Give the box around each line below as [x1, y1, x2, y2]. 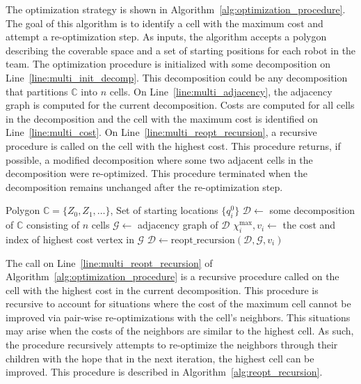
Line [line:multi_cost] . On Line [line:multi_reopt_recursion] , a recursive [6, 125, 317, 139]
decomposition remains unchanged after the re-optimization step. [6, 179, 283, 194]
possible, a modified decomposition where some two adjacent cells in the [6, 152, 313, 167]
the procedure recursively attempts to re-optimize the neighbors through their [6, 337, 338, 352]
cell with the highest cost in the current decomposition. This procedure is [6, 282, 319, 297]
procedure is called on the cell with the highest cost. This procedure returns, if [6, 138, 341, 153]
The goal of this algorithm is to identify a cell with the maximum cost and [6, 15, 323, 30]
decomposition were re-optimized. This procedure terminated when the [6, 166, 307, 181]
